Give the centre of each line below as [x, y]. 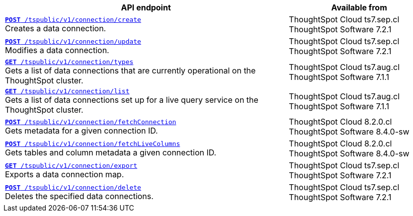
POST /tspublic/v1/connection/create [73, 19]
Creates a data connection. [56, 28]
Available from [359, 7]
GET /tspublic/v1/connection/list [67, 91]
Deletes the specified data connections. [79, 196]
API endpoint [146, 7]
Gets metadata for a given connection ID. [82, 130]
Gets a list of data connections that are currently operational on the [130, 71]
